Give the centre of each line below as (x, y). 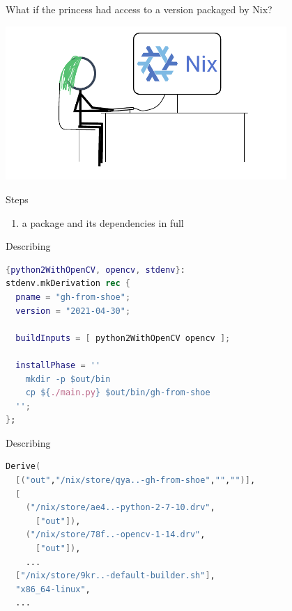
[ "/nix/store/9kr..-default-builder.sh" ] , (115, 576)
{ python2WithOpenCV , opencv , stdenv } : (95, 270)
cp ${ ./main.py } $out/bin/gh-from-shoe (118, 393)
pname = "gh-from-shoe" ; (73, 297)
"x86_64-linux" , (53, 589)
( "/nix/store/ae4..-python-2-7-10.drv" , (120, 508)
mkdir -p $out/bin (68, 379)
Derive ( (23, 467)
